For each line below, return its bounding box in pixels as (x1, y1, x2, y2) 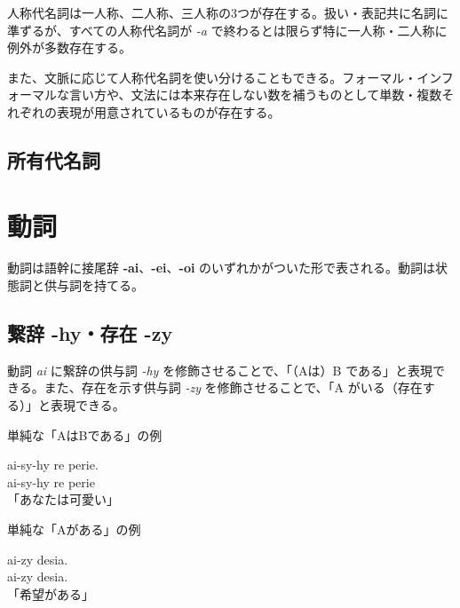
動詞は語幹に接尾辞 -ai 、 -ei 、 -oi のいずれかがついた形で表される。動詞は (7, 258, 436, 277)
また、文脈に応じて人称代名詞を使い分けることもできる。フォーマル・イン (7, 67, 441, 86)
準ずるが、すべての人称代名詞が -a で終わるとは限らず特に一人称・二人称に (7, 20, 448, 39)
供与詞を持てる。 (44, 276, 144, 295)
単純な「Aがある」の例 (7, 520, 141, 539)
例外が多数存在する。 (7, 38, 131, 57)
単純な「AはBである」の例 (7, 425, 163, 444)
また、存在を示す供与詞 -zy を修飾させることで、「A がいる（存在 (44, 378, 423, 397)
